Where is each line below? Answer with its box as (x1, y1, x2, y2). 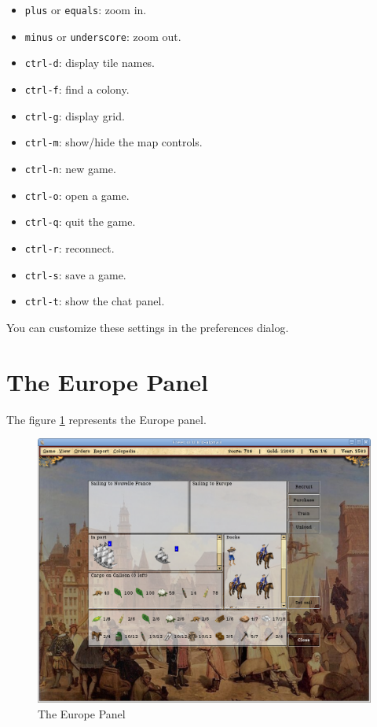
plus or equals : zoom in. (24, 2, 147, 17)
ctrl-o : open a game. (24, 186, 130, 203)
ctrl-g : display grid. (24, 107, 125, 124)
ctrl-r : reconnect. (24, 239, 115, 256)
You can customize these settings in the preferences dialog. (6, 319, 289, 335)
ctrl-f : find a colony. (24, 80, 130, 97)
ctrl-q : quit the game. (24, 213, 136, 230)
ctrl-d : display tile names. (24, 54, 156, 71)
